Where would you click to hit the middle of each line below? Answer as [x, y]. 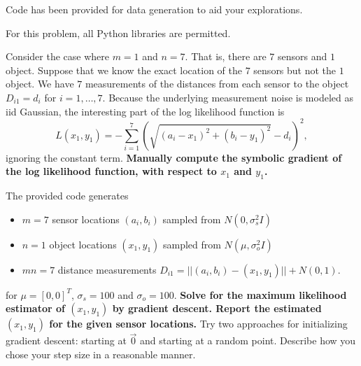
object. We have [40, 84]
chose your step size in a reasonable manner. [101, 354]
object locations [83, 244]
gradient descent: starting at [66, 340]
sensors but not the [295, 70]
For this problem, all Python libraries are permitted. [118, 33]
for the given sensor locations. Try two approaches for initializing [198, 324]
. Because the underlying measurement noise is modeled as [228, 97]
